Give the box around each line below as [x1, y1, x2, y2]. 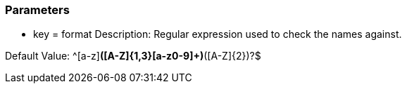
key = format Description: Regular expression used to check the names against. [33, 28, 402, 41]
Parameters [5, 3, 70, 17]
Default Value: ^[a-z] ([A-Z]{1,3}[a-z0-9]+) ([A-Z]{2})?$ [5, 50, 261, 62]
